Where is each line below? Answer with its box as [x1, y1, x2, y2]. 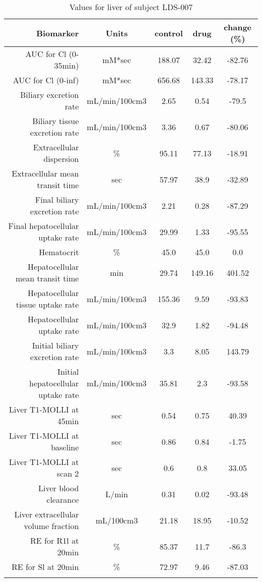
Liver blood [38, 482, 79, 494]
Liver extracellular [14, 508, 79, 520]
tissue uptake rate [16, 299, 79, 310]
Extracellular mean [12, 167, 79, 179]
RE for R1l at [30, 535, 79, 546]
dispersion [43, 153, 79, 164]
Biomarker [36, 27, 79, 39]
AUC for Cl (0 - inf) [13, 74, 79, 86]
